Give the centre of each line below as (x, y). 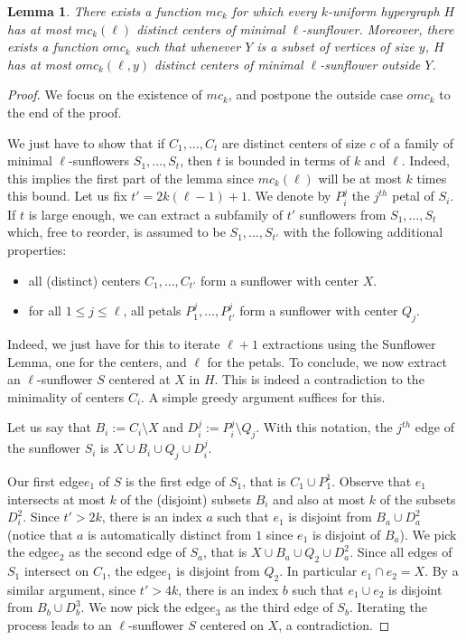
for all (45, 311)
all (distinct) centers (84, 280)
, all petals (152, 311)
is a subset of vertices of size (336, 47)
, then (196, 160)
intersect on (56, 571)
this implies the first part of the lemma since (130, 178)
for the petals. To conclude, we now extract (327, 361)
